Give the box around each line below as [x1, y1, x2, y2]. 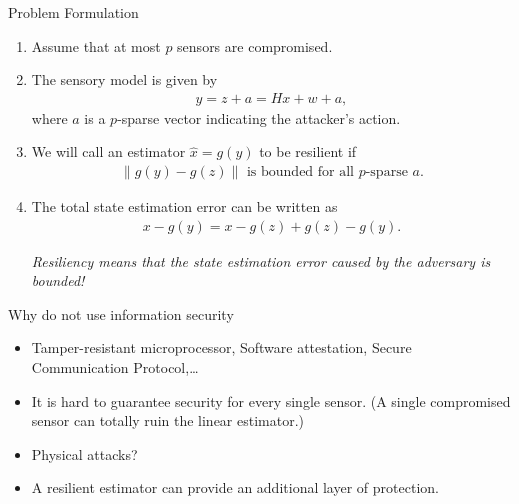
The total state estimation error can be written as [31, 196, 338, 217]
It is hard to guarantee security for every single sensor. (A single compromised [31, 390, 511, 411]
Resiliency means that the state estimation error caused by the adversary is [31, 250, 491, 271]
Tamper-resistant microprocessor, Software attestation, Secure [31, 337, 412, 358]
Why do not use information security [8, 303, 234, 324]
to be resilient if [259, 141, 357, 162]
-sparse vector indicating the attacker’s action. [117, 107, 401, 128]
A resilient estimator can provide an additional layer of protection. [31, 477, 439, 498]
